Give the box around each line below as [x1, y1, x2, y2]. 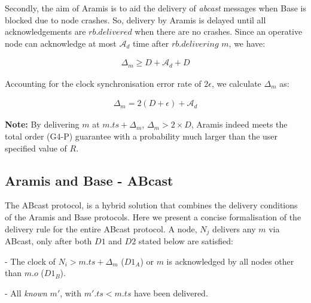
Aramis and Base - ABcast [5, 171, 173, 189]
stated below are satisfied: [138, 235, 233, 247]
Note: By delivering [5, 118, 80, 131]
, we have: [228, 37, 266, 49]
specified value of [5, 141, 67, 154]
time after [132, 37, 169, 49]
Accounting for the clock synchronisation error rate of [5, 77, 202, 89]
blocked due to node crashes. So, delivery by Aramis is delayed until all [5, 13, 266, 26]
